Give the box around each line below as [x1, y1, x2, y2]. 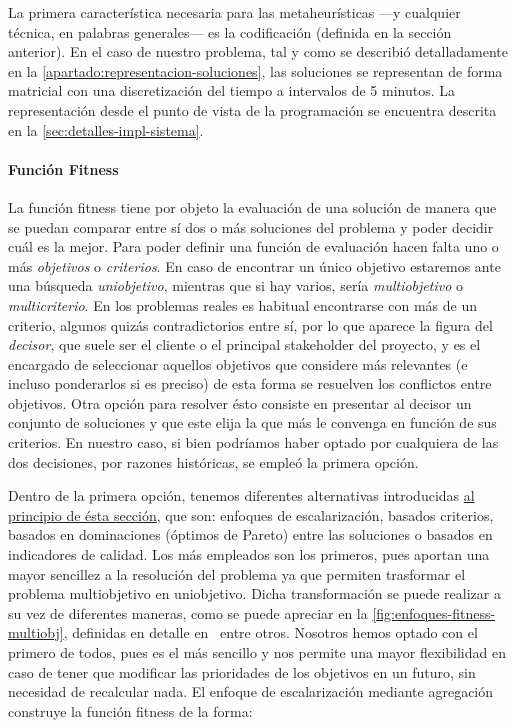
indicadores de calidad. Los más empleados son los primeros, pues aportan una [8, 544, 490, 565]
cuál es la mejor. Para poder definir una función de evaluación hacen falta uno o [8, 236, 499, 257]
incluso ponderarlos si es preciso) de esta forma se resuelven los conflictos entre [8, 373, 492, 394]
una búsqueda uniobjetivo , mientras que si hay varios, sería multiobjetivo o [8, 275, 463, 296]
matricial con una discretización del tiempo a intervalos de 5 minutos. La [8, 80, 455, 101]
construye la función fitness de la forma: [8, 700, 253, 721]
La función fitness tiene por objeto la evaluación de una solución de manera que [8, 196, 497, 217]
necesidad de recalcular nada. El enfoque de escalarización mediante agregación [8, 681, 494, 702]
